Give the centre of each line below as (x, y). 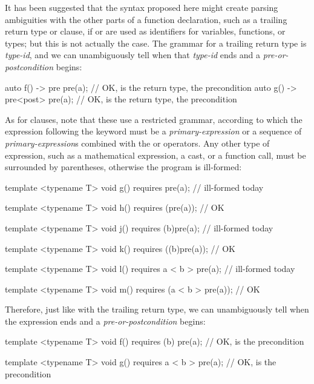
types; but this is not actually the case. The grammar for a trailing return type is (156, 43)
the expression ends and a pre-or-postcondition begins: (105, 321)
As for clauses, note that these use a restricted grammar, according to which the (154, 119)
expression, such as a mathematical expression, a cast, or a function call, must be (155, 155)
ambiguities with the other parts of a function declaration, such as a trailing (146, 19)
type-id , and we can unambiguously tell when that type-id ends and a (133, 55)
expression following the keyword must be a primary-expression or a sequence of (153, 131)
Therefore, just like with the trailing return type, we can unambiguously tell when (157, 309)
